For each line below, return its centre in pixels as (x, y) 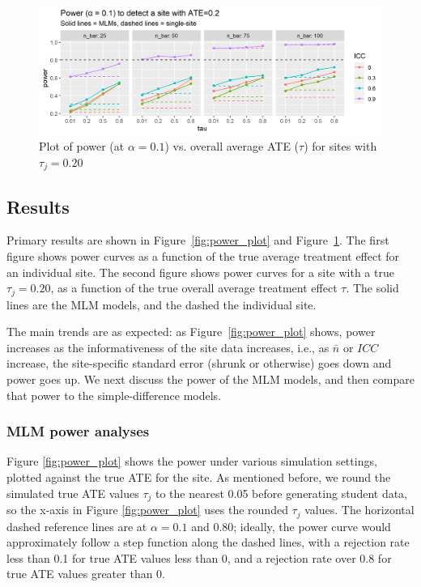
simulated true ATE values (73, 493)
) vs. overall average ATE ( (232, 146)
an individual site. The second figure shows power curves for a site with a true (200, 272)
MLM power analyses (78, 431)
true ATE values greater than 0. (86, 574)
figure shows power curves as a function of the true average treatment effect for (203, 256)
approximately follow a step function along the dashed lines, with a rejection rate (208, 542)
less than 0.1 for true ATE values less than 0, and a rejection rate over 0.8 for (199, 557)
